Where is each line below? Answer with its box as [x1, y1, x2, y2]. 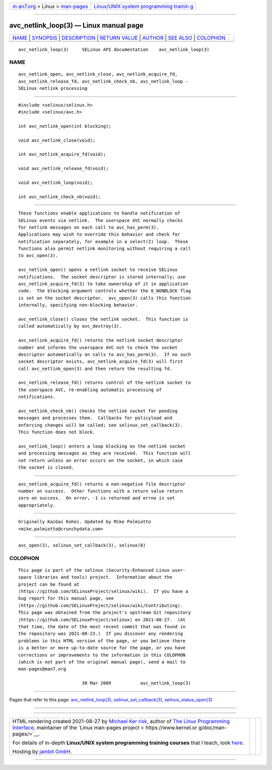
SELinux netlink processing [18, 86, 88, 91]
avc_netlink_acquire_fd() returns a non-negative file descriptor [18, 481, 186, 487]
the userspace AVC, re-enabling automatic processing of [18, 387, 162, 393]
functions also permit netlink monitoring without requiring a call [18, 246, 191, 252]
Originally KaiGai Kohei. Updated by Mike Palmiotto [18, 519, 151, 525]
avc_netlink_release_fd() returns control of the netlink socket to [18, 380, 191, 386]
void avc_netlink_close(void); [18, 137, 96, 143]
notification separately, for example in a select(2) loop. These [18, 239, 188, 244]
